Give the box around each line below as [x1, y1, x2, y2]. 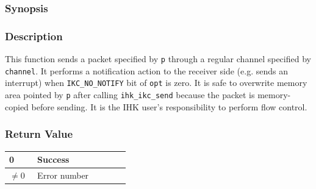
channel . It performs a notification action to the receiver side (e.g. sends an [5, 64, 288, 77]
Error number [37, 168, 89, 181]
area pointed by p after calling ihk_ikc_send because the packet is [5, 88, 255, 101]
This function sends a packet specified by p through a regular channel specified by [5, 52, 311, 65]
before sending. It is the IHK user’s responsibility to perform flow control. [31, 100, 307, 113]
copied [5, 100, 29, 113]
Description [5, 28, 63, 43]
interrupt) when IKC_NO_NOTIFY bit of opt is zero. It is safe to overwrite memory [5, 76, 307, 89]
